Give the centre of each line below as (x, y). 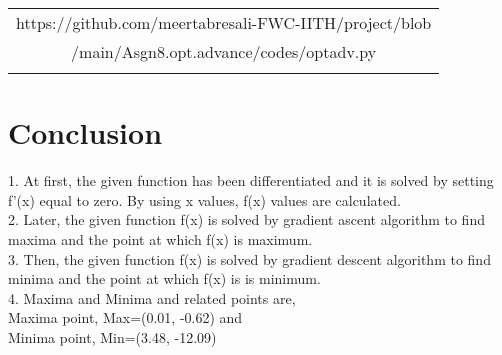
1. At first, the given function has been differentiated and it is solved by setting (251, 180)
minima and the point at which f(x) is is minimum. (164, 278)
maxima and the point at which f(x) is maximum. (160, 238)
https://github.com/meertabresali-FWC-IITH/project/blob (224, 22)
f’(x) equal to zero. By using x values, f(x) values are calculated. (204, 199)
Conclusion (85, 132)
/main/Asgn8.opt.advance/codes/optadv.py (224, 51)
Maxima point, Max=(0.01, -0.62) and (125, 317)
